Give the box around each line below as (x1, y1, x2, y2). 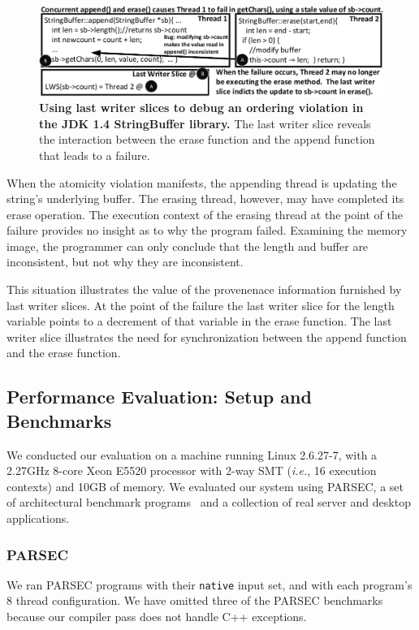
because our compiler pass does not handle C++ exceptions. (6, 608, 307, 625)
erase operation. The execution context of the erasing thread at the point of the (6, 205, 403, 222)
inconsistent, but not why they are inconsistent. (6, 253, 244, 270)
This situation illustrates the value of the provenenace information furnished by (6, 281, 402, 298)
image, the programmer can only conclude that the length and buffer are (6, 237, 369, 254)
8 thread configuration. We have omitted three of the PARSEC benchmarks (6, 592, 383, 609)
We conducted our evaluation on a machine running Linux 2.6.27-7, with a (6, 446, 378, 463)
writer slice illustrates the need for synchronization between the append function (6, 328, 407, 345)
